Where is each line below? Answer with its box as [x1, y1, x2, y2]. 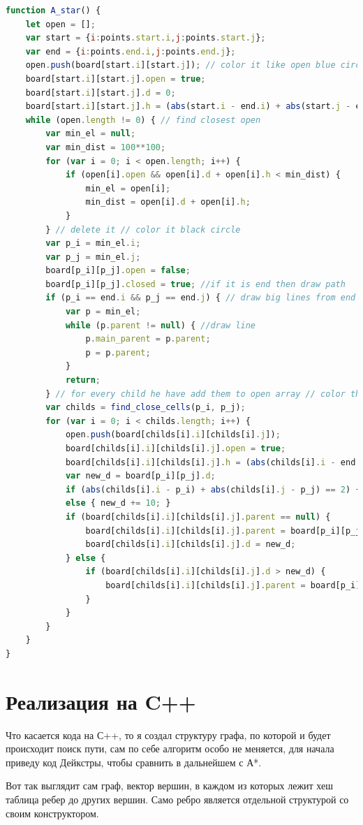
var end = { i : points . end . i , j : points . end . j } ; [25, 46, 236, 57]
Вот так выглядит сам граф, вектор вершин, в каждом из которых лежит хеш [6, 778, 333, 793]
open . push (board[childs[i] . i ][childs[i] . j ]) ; [65, 430, 281, 440]
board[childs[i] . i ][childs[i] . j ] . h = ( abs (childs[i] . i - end [65, 457, 356, 467]
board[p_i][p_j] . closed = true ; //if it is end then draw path [45, 279, 346, 289]
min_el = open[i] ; [85, 183, 171, 194]
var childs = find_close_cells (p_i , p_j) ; [45, 402, 246, 413]
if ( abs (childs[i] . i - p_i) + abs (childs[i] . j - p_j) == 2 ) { [65, 484, 361, 495]
